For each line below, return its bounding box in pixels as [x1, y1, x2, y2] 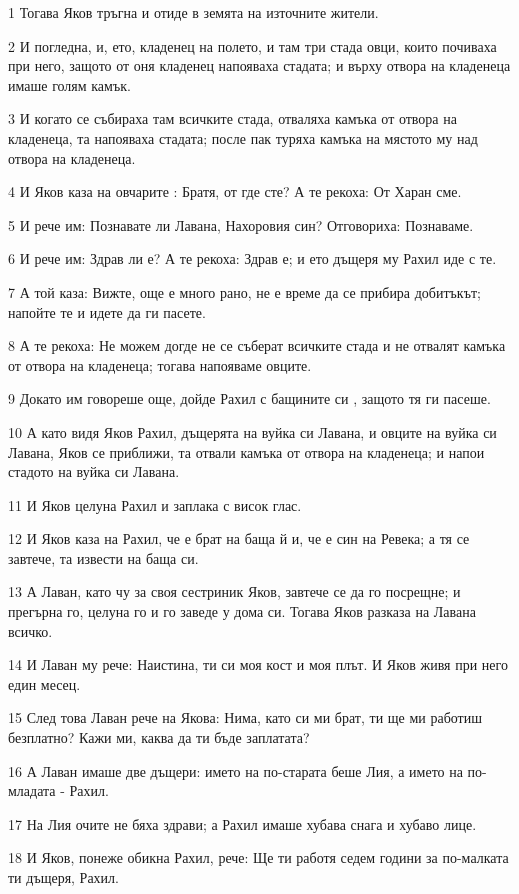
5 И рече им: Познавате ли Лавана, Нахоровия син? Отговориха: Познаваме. [8, 214, 474, 235]
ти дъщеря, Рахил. [8, 867, 119, 887]
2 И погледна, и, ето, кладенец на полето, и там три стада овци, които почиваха [8, 35, 497, 56]
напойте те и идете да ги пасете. [8, 301, 206, 322]
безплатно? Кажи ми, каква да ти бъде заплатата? [8, 727, 310, 748]
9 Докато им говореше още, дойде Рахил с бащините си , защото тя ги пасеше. [8, 388, 491, 409]
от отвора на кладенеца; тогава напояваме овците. [8, 354, 312, 375]
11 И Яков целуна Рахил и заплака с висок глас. [8, 494, 302, 515]
